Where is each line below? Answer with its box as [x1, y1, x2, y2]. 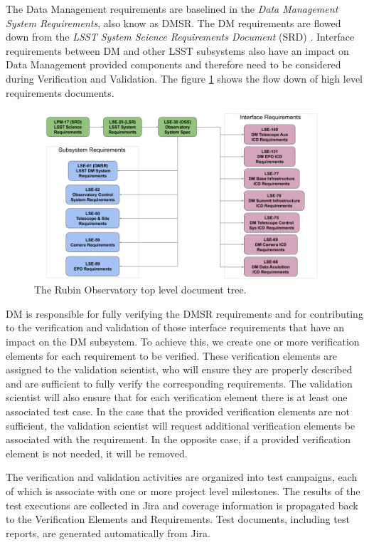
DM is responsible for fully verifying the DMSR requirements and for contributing [6, 306, 363, 321]
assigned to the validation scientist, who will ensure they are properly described [6, 362, 353, 377]
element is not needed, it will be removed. [6, 445, 188, 460]
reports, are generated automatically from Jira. [6, 525, 210, 540]
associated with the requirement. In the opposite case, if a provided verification [6, 432, 351, 447]
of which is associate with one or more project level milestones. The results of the [6, 483, 360, 498]
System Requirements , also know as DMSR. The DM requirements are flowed [6, 15, 341, 30]
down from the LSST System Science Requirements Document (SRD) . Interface [6, 29, 355, 44]
